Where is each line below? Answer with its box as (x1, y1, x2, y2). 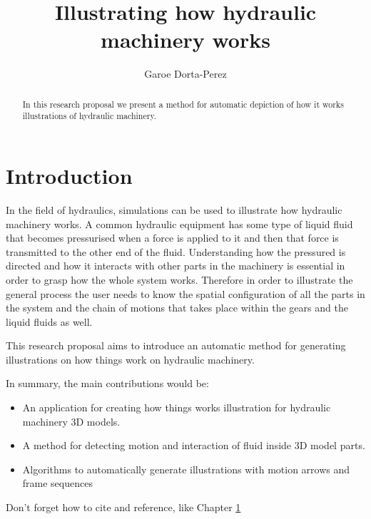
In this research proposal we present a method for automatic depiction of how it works (22, 98, 344, 110)
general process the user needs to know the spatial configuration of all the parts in (6, 286, 365, 301)
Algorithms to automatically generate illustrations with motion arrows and (22, 461, 350, 476)
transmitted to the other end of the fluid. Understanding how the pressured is (6, 244, 346, 259)
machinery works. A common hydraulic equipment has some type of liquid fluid (6, 216, 353, 231)
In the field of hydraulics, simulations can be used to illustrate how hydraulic (6, 202, 342, 217)
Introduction (6, 161, 133, 190)
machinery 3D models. (22, 413, 121, 428)
